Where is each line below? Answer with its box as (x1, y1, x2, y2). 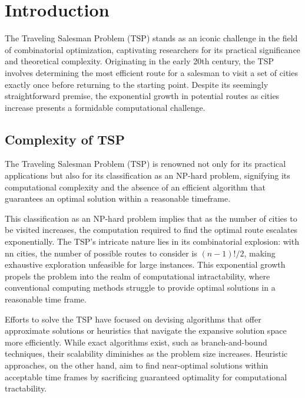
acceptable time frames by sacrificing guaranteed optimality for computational (5, 370, 287, 383)
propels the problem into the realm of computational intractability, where (5, 269, 270, 282)
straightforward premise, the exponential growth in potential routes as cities (5, 90, 280, 102)
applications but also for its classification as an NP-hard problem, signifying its (5, 169, 290, 182)
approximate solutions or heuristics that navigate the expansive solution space (5, 324, 287, 337)
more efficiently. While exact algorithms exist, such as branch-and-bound (5, 335, 267, 348)
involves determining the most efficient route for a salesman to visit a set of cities (5, 66, 298, 78)
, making (244, 246, 276, 259)
